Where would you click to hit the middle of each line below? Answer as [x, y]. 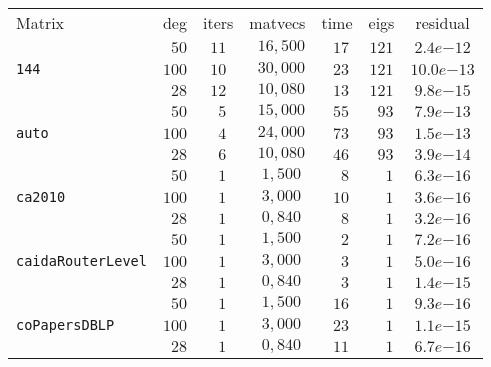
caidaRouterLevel [81, 261]
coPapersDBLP [65, 325]
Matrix [40, 22]
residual [442, 22]
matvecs [277, 22]
